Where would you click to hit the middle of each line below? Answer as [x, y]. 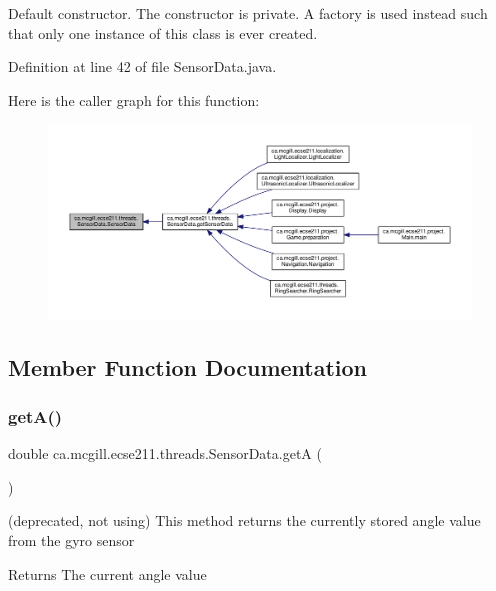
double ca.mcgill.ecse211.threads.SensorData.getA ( [165, 453]
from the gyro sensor [71, 539]
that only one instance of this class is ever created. [163, 32]
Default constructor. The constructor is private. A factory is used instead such [248, 13]
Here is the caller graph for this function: [134, 99]
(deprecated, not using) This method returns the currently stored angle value [244, 520]
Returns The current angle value [107, 573]
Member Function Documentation [188, 366]
